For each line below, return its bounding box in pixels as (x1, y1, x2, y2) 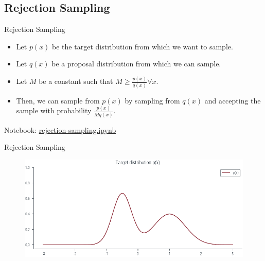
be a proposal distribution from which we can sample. (51, 58, 221, 69)
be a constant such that (39, 76, 113, 86)
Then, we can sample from (16, 95, 100, 106)
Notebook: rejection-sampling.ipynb (4, 124, 116, 135)
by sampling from (125, 95, 180, 106)
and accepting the (204, 95, 261, 106)
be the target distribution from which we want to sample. (52, 41, 233, 51)
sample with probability (16, 105, 92, 116)
